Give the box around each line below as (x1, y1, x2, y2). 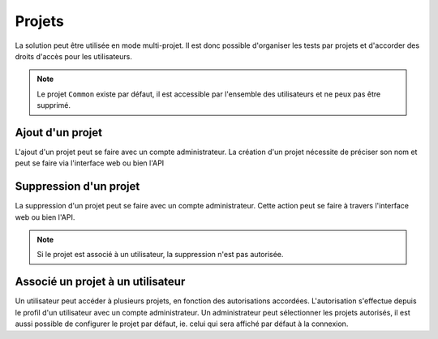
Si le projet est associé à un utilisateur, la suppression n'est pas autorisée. (36, 250, 284, 260)
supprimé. (36, 101, 71, 110)
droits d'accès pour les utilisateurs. (15, 51, 133, 61)
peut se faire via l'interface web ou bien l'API (15, 158, 165, 168)
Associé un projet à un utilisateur (15, 275, 186, 289)
